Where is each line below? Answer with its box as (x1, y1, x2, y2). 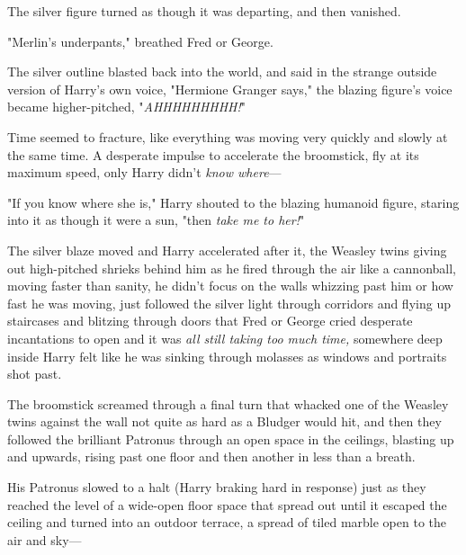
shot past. (7, 364, 62, 383)
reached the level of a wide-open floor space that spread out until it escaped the (7, 495, 447, 514)
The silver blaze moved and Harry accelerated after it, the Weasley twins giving (7, 240, 447, 259)
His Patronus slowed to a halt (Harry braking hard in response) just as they (7, 478, 426, 497)
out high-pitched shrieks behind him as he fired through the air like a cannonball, (7, 258, 456, 277)
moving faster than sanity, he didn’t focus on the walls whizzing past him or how (7, 276, 453, 295)
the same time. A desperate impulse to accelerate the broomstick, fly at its (7, 145, 419, 164)
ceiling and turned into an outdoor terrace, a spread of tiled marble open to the (7, 513, 447, 532)
